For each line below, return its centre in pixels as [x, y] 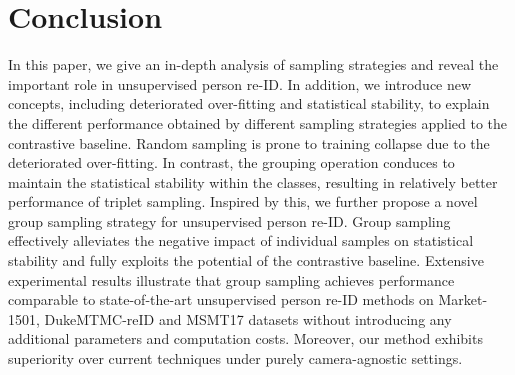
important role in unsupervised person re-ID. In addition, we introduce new [240, 83]
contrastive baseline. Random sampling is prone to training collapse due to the [249, 142]
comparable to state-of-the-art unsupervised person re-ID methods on [221, 299]
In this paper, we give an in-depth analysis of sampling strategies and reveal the [253, 64]
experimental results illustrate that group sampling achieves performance [231, 279]
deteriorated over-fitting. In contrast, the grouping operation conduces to [231, 162]
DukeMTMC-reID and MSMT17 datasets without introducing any [248, 318]
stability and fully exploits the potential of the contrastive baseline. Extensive [246, 260]
